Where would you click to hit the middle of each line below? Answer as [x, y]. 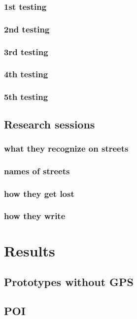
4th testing [26, 74]
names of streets [37, 171]
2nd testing [27, 29]
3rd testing [26, 51]
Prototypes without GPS [69, 282]
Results [30, 250]
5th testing [26, 97]
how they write [35, 216]
